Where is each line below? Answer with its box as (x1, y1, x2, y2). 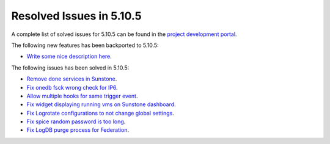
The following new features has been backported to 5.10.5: (11, 41, 159, 49)
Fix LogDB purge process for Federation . (26, 126, 130, 134)
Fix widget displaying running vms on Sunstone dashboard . (26, 101, 177, 108)
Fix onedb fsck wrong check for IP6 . (26, 84, 119, 91)
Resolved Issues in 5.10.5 (11, 9, 142, 23)
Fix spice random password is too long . (26, 118, 126, 125)
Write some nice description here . (26, 52, 112, 60)
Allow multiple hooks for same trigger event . (26, 92, 138, 99)
